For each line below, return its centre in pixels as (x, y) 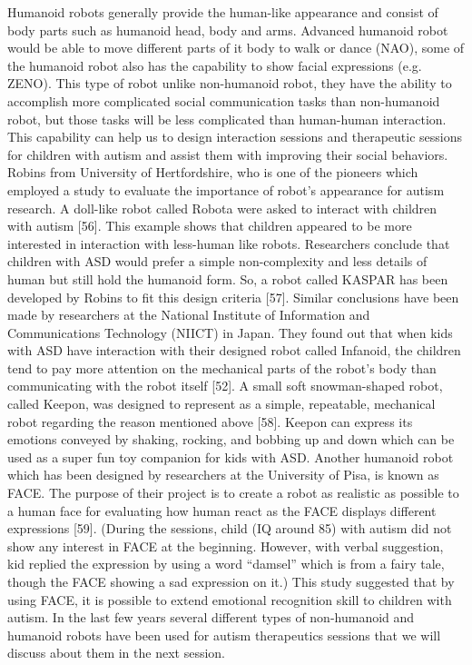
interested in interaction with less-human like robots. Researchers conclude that (229, 243)
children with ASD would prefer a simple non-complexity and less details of (217, 261)
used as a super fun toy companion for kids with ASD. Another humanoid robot (231, 457)
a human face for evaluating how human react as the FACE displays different (222, 510)
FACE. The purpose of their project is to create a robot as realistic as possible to (233, 493)
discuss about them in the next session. (117, 653)
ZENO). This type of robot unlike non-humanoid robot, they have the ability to (230, 83)
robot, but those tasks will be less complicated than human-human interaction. (227, 119)
